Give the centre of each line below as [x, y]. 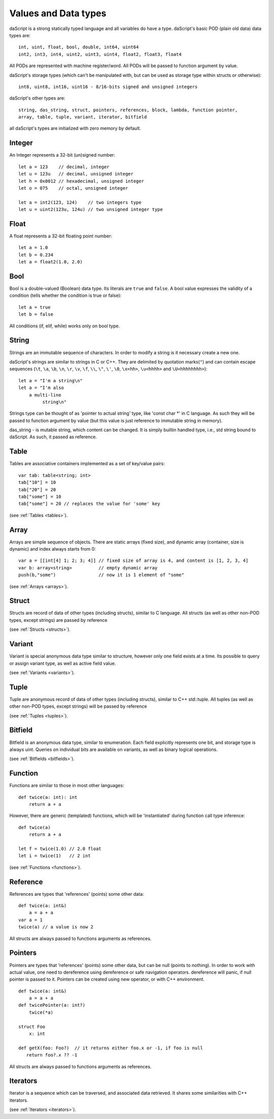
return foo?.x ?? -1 [52, 1055]
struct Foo [32, 1026]
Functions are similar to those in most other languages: [67, 785]
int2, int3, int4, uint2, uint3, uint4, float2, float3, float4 [100, 54]
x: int [37, 1034]
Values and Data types [58, 13]
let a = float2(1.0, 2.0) [51, 262]
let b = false [36, 314]
